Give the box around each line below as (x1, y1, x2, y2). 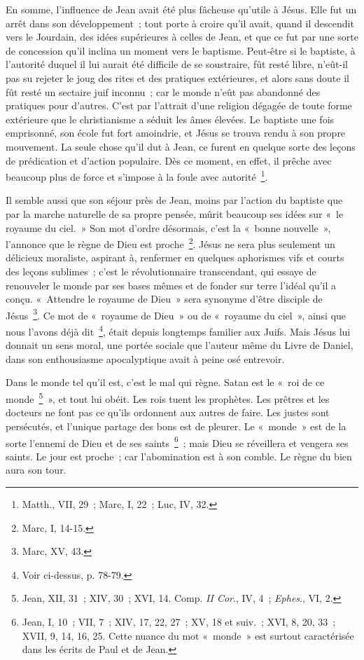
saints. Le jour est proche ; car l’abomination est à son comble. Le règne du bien (6, 448, 352, 463)
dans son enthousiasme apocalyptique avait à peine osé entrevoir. (6, 351, 285, 366)
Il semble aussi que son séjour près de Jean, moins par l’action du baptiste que (6, 193, 343, 207)
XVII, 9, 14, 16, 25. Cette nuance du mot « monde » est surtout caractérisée (22, 628, 354, 642)
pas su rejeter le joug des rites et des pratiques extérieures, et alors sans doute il (6, 70, 349, 85)
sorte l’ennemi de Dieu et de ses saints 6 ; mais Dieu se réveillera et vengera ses (6, 433, 349, 450)
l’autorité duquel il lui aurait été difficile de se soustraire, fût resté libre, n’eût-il (6, 57, 349, 71)
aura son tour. (6, 462, 66, 477)
